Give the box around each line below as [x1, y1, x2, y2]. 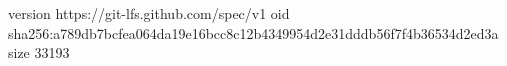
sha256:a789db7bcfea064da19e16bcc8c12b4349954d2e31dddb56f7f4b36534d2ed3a [8, 22, 499, 43]
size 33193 [8, 42, 70, 63]
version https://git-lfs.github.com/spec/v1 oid [8, 3, 290, 23]
